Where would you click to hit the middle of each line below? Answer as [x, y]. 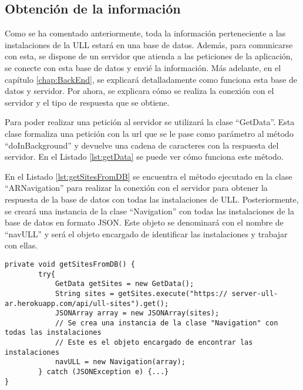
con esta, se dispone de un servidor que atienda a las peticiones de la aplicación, [149, 56]
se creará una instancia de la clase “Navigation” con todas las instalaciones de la [149, 211]
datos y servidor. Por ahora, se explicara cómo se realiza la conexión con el [139, 91]
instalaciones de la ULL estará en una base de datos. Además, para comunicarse [149, 44]
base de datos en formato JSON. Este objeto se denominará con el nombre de [144, 222]
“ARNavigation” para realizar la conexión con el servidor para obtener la [136, 188]
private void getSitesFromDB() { [70, 264]
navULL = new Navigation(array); [120, 362]
